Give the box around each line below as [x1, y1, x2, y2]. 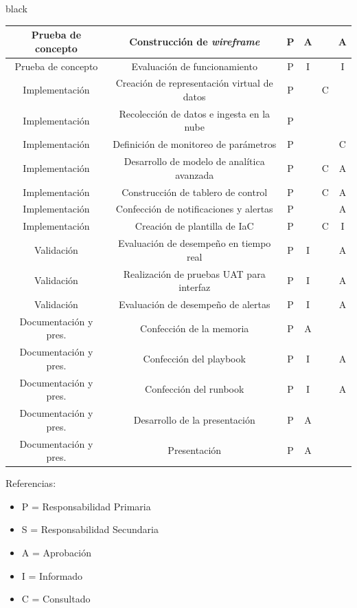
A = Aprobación [21, 545, 91, 559]
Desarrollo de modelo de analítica [124, 154, 265, 169]
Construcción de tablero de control [122, 184, 268, 199]
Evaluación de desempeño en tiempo [118, 236, 271, 250]
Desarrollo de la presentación [133, 412, 255, 426]
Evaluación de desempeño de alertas [118, 296, 270, 311]
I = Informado [21, 568, 83, 583]
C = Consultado [21, 591, 91, 606]
